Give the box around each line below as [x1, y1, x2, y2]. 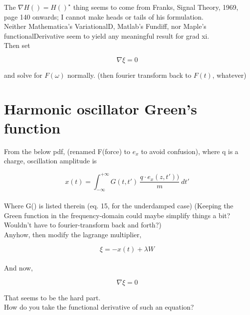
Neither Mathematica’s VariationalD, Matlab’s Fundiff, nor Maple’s [4, 21, 206, 31]
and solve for [4, 69, 43, 80]
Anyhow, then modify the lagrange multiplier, [4, 229, 141, 239]
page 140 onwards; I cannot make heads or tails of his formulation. [4, 11, 204, 22]
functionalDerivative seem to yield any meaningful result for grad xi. [4, 30, 209, 41]
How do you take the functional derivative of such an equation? [4, 302, 194, 312]
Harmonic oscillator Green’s [4, 98, 197, 118]
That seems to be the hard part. [4, 292, 101, 302]
